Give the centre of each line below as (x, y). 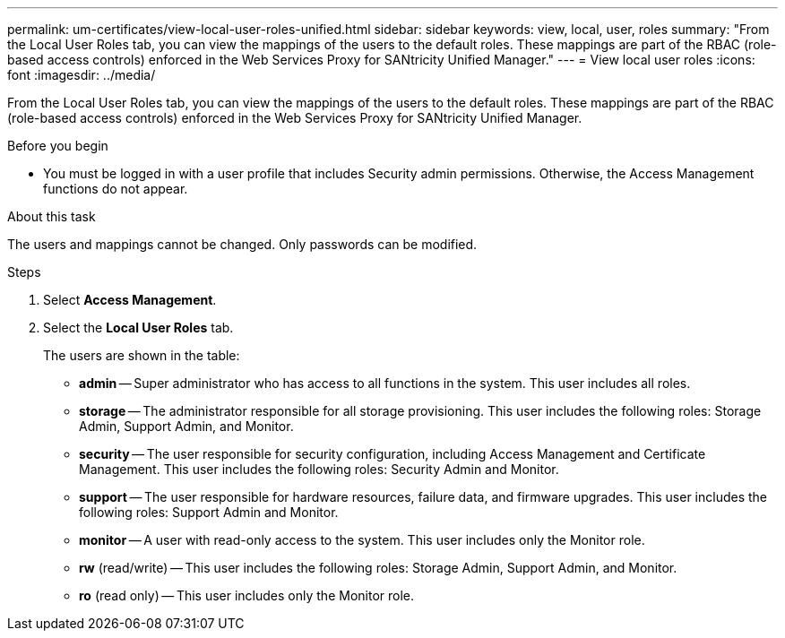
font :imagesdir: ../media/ (82, 75)
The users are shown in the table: (142, 355)
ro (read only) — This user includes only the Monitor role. (247, 595)
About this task (52, 216)
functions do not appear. (116, 189)
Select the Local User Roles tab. (138, 328)
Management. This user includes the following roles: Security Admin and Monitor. (319, 469)
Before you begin (58, 146)
